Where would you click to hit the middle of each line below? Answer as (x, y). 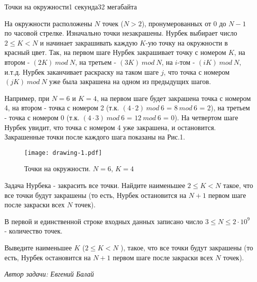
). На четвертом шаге (206, 117)
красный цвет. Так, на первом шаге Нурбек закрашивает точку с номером (115, 52)
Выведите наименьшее (38, 247)
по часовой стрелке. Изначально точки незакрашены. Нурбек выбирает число (121, 33)
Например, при (27, 98)
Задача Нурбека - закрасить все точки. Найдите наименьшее (95, 185)
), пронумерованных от (176, 23)
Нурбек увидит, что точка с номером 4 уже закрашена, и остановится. (110, 127)
